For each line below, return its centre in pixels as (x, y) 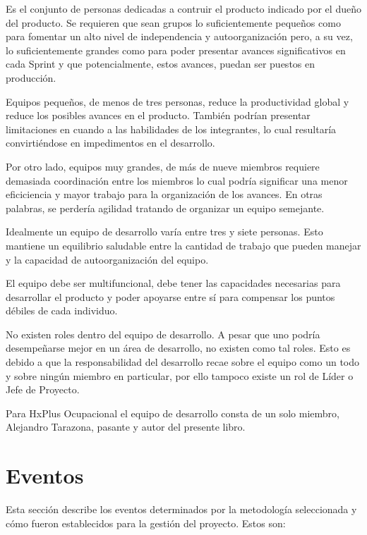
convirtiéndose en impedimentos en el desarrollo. (110, 143)
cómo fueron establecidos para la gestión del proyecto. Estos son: (146, 523)
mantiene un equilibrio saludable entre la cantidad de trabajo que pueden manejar (183, 245)
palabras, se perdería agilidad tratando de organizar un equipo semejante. (165, 208)
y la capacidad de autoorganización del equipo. (107, 259)
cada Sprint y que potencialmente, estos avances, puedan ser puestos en (161, 64)
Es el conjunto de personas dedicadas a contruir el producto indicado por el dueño (183, 8)
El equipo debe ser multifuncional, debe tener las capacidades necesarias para (173, 283)
